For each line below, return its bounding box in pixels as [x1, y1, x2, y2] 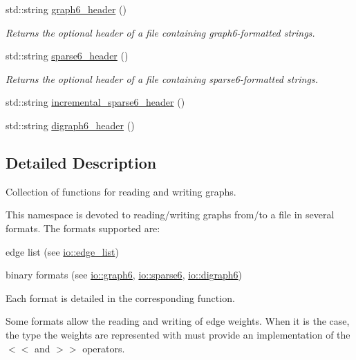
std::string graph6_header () [6, 2, 127, 16]
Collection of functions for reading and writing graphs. [6, 184, 236, 198]
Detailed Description [6, 151, 157, 173]
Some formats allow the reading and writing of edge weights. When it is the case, [6, 314, 350, 328]
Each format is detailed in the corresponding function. [6, 290, 235, 305]
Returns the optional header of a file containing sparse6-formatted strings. [6, 71, 318, 86]
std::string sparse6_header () [6, 48, 129, 63]
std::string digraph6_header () [6, 117, 135, 132]
